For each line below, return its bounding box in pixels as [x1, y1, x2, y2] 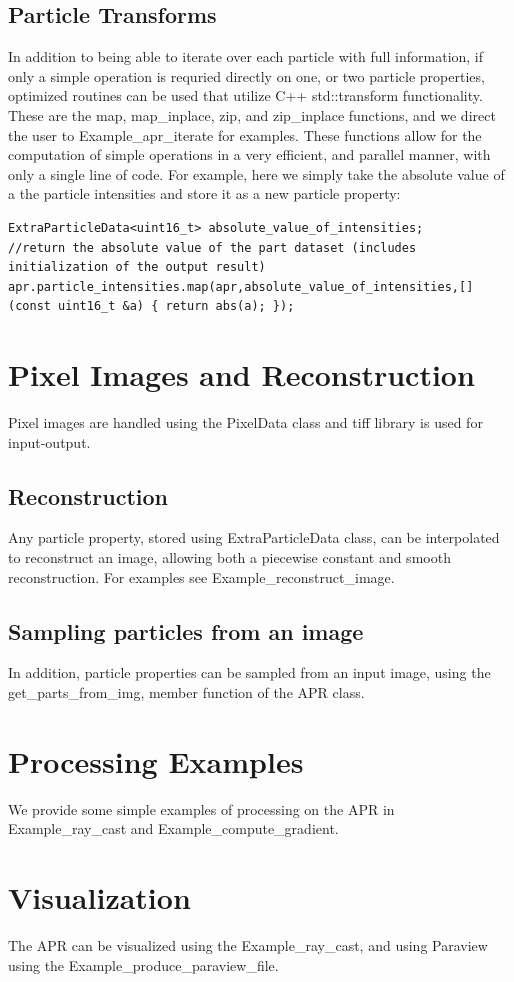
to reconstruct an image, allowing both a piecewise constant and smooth [8, 547, 451, 568]
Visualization [8, 877, 191, 918]
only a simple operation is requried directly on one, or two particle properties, [8, 65, 485, 86]
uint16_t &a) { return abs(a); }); [58, 299, 295, 314]
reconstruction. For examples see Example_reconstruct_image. [8, 566, 395, 587]
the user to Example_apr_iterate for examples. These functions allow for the [8, 124, 482, 145]
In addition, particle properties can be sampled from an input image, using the [8, 662, 491, 683]
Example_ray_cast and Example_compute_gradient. [8, 818, 339, 839]
